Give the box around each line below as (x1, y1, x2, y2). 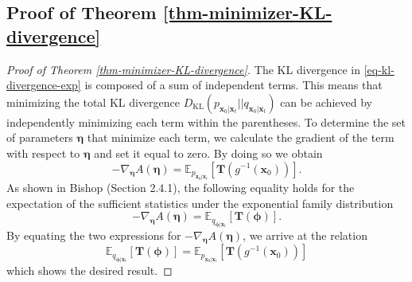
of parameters (6, 129, 73, 146)
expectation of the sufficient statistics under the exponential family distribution (6, 194, 394, 211)
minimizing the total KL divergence (6, 93, 181, 110)
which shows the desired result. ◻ (6, 261, 173, 278)
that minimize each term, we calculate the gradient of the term (87, 129, 395, 146)
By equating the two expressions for (6, 226, 181, 243)
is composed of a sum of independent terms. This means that (84, 76, 383, 93)
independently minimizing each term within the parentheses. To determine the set (6, 113, 406, 130)
